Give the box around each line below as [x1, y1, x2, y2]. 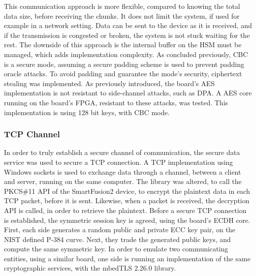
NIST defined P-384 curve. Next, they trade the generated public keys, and [4, 234, 231, 244]
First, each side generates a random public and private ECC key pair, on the [4, 224, 235, 235]
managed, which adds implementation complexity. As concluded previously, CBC [4, 49, 248, 59]
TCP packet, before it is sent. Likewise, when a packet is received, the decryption [4, 195, 250, 206]
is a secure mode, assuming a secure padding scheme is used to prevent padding [4, 59, 244, 69]
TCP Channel [4, 128, 60, 140]
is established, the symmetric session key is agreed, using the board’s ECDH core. [4, 215, 251, 225]
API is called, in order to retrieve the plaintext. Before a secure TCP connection [4, 205, 247, 215]
